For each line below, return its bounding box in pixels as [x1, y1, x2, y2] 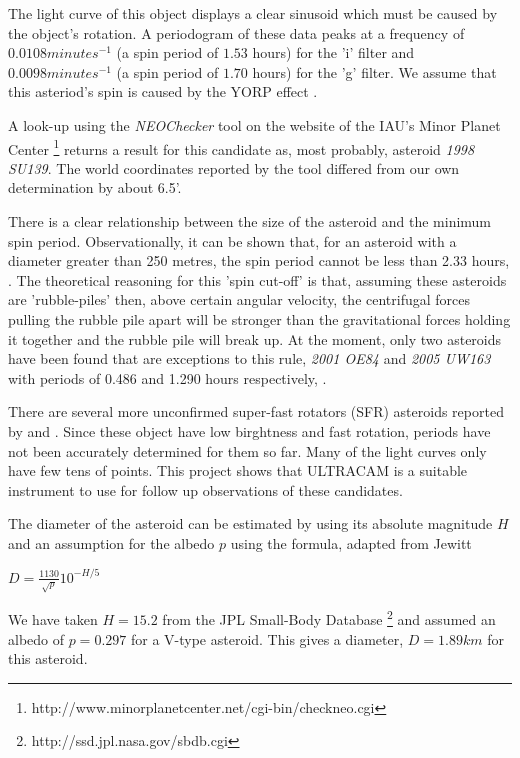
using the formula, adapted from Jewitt [230, 532, 472, 553]
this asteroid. [8, 648, 88, 669]
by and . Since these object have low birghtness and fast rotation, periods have [8, 420, 491, 441]
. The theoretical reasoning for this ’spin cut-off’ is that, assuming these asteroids [8, 269, 507, 290]
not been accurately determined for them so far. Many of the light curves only [8, 440, 487, 461]
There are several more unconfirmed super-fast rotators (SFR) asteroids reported [8, 401, 504, 422]
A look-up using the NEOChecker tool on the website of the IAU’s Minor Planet [8, 114, 501, 135]
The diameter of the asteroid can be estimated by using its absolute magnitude [8, 513, 493, 534]
